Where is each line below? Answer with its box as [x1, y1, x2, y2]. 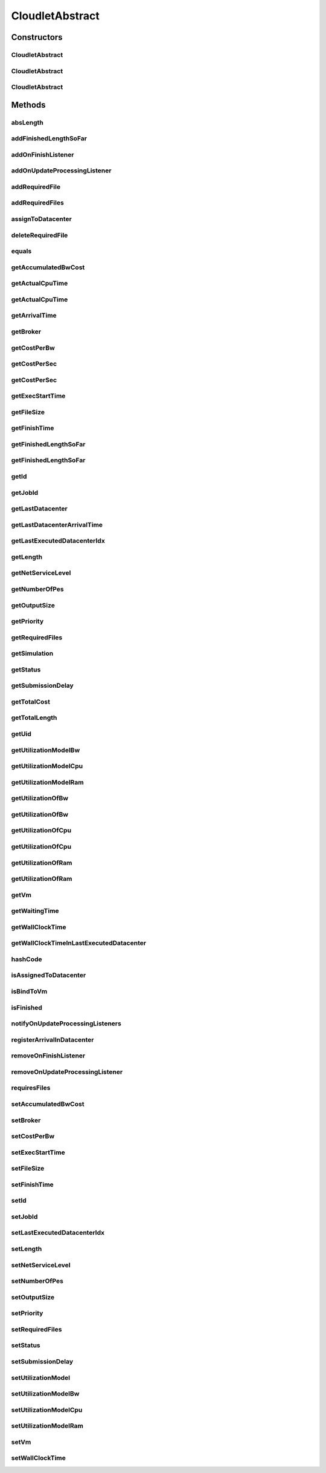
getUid [11, 730, 31, 738]
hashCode [11, 955, 42, 963]
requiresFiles [11, 1083, 51, 1092]
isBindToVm [11, 987, 48, 996]
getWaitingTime [11, 907, 60, 915]
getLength [11, 552, 42, 561]
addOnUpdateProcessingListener [11, 166, 112, 175]
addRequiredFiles [11, 198, 65, 207]
